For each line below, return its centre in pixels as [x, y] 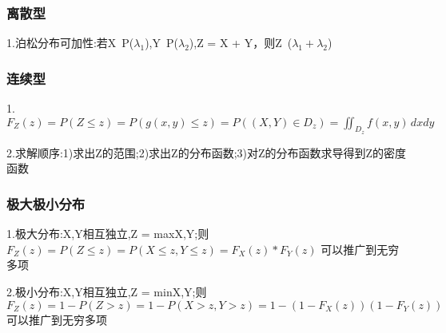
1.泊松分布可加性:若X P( [70, 43]
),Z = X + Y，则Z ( [241, 43]
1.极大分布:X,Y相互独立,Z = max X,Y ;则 [108, 234]
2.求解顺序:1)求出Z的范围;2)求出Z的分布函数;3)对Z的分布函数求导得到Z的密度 [207, 152]
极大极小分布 [46, 203]
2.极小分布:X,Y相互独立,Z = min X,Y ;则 [107, 292]
